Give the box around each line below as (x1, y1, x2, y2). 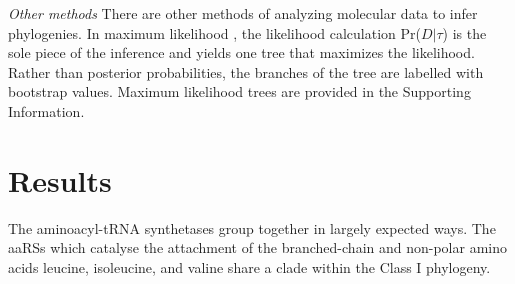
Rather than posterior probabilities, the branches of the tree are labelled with (8, 61, 484, 82)
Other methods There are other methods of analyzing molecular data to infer (8, 3, 478, 23)
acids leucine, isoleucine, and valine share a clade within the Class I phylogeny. (8, 256, 491, 277)
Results (8, 159, 112, 200)
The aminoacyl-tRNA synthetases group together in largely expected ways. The (8, 217, 496, 238)
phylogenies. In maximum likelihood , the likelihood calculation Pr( (8, 22, 421, 43)
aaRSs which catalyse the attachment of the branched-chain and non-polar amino (8, 237, 507, 258)
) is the (442, 22, 487, 43)
